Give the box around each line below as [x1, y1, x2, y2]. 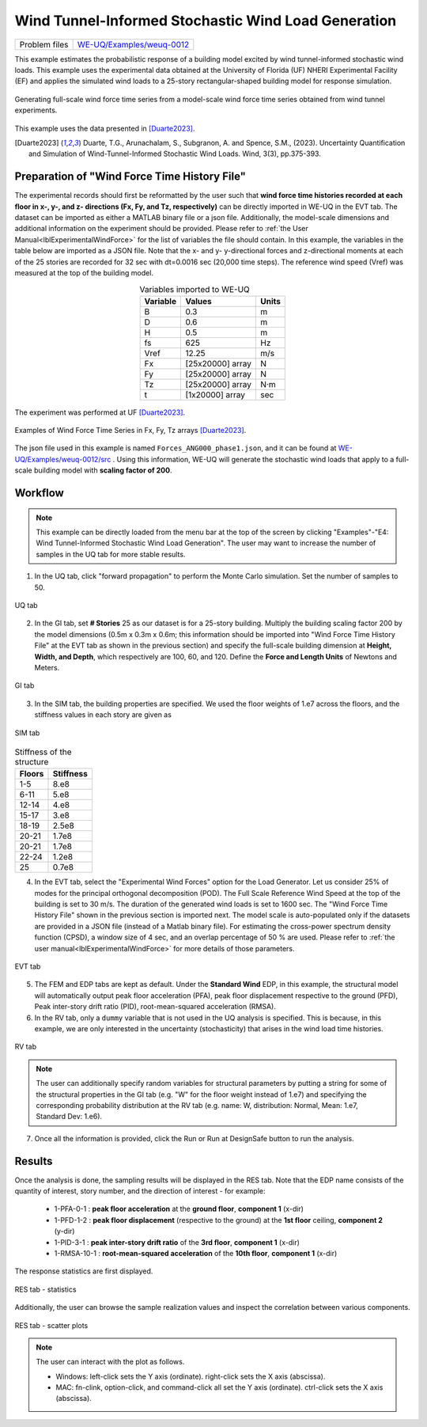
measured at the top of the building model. [14, 268, 154, 277]
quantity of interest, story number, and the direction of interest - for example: [14, 1186, 266, 1195]
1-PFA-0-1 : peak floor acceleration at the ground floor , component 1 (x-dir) [54, 1204, 304, 1214]
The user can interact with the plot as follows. [36, 1357, 185, 1367]
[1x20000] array [185, 389, 245, 400]
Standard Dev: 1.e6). [36, 1112, 103, 1121]
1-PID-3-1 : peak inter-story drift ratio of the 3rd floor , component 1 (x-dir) [54, 1237, 300, 1247]
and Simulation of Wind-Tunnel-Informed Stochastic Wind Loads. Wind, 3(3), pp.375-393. [28, 149, 322, 158]
